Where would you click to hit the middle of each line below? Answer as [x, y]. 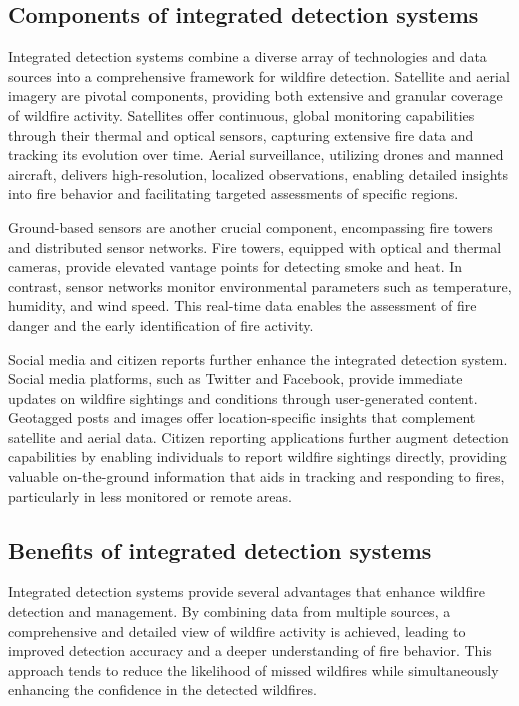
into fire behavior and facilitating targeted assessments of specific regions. [233, 193]
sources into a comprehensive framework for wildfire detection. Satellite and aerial [259, 75]
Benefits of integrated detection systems [220, 549]
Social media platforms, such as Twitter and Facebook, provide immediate [235, 378]
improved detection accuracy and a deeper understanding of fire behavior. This [250, 650]
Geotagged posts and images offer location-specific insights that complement [242, 417]
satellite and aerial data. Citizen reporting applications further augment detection [258, 436]
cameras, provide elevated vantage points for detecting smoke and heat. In [235, 266]
